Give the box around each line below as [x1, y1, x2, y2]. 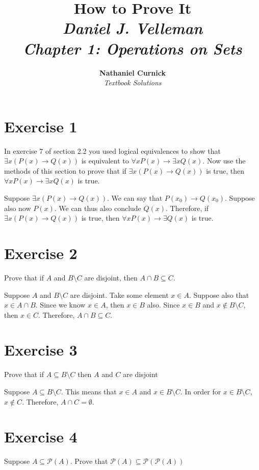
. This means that [61, 386, 117, 396]
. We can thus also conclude [54, 202, 141, 213]
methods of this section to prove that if [4, 165, 126, 176]
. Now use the [202, 155, 246, 166]
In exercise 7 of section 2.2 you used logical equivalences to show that [4, 145, 221, 156]
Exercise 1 [4, 115, 77, 136]
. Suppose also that [189, 289, 249, 300]
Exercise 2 [4, 242, 77, 263]
